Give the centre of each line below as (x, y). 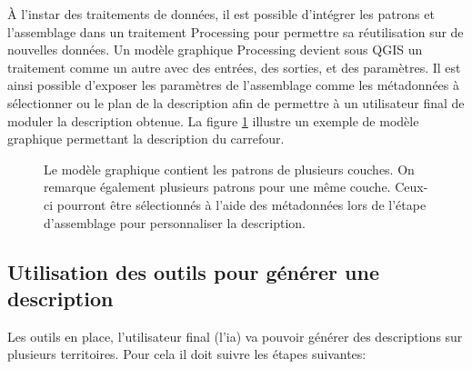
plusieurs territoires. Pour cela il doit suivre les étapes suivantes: (187, 354)
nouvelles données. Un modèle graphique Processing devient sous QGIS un (215, 50)
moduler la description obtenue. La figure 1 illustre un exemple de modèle (213, 120)
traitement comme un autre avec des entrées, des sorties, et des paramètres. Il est (234, 67)
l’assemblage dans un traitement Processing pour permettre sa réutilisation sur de (236, 31)
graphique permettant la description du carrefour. (146, 139)
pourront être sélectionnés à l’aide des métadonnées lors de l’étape (241, 204)
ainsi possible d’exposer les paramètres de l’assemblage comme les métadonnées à (234, 85)
